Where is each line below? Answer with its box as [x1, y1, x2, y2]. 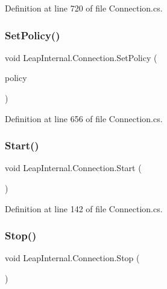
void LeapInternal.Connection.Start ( [5, 161, 142, 174]
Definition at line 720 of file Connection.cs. [5, 2, 163, 14]
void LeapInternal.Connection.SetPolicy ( [5, 51, 157, 63]
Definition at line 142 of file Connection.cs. [5, 202, 163, 215]
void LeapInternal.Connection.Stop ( [5, 252, 140, 264]
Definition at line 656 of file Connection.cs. [5, 112, 163, 125]
